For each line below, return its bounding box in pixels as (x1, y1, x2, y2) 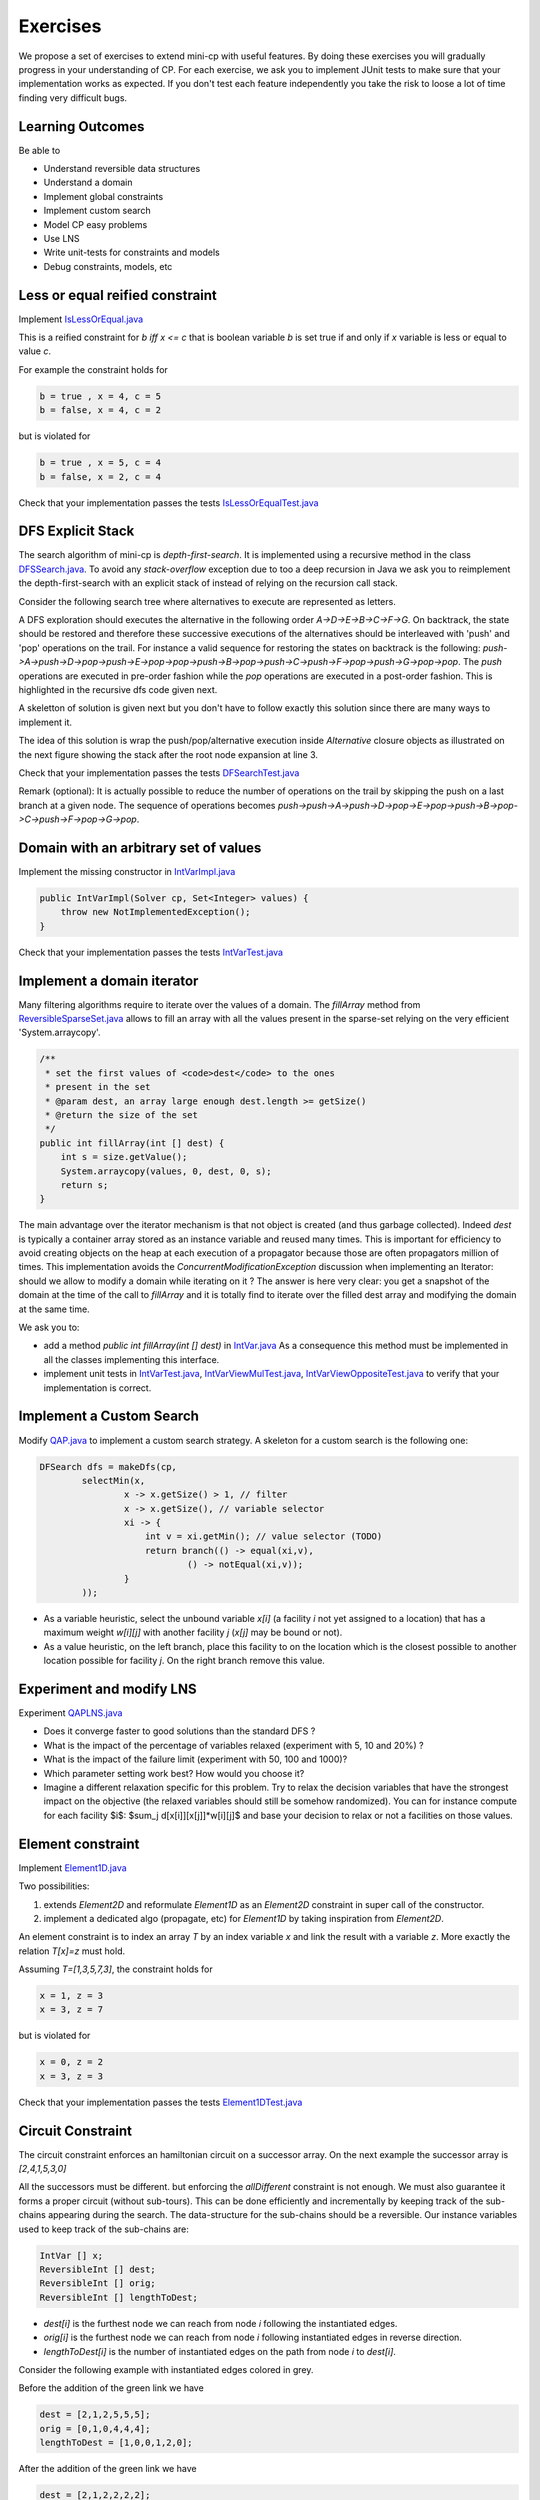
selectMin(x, (81, 1475, 146, 1486)
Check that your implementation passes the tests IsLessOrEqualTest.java (18, 496, 319, 509)
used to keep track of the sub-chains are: (18, 2223, 190, 2235)
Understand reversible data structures (43, 163, 201, 175)
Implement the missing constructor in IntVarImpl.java (18, 866, 236, 877)
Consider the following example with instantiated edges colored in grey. (18, 2363, 314, 2375)
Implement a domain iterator (18, 972, 199, 989)
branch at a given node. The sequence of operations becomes (18, 799, 276, 811)
